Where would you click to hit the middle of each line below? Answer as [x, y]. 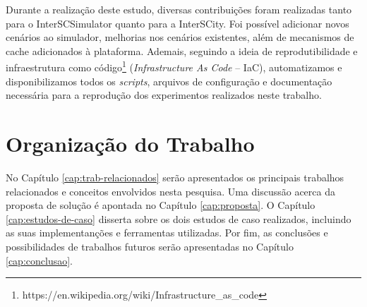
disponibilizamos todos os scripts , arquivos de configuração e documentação [169, 81]
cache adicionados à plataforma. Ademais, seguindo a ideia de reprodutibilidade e [182, 50]
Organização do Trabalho [130, 143]
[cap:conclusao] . [39, 260]
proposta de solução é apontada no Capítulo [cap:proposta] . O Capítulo [161, 205]
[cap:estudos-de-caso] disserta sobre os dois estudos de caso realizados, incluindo [179, 218]
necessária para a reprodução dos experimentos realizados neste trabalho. [164, 95]
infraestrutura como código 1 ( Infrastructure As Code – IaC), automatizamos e [174, 66]
